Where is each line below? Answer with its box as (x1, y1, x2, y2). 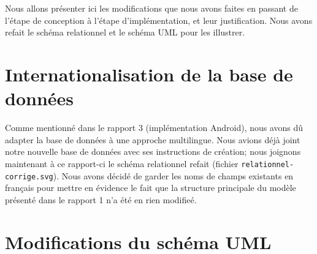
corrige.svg (5, 172, 53, 181)
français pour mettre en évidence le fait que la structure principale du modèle (5, 181, 296, 194)
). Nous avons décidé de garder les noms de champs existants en (53, 169, 294, 182)
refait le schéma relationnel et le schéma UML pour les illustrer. (5, 26, 245, 39)
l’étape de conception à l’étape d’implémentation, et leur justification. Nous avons (5, 13, 313, 26)
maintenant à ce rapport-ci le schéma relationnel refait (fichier (5, 157, 239, 170)
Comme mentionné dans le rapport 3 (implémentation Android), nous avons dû (5, 121, 304, 134)
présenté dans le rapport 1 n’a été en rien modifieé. (5, 193, 197, 206)
